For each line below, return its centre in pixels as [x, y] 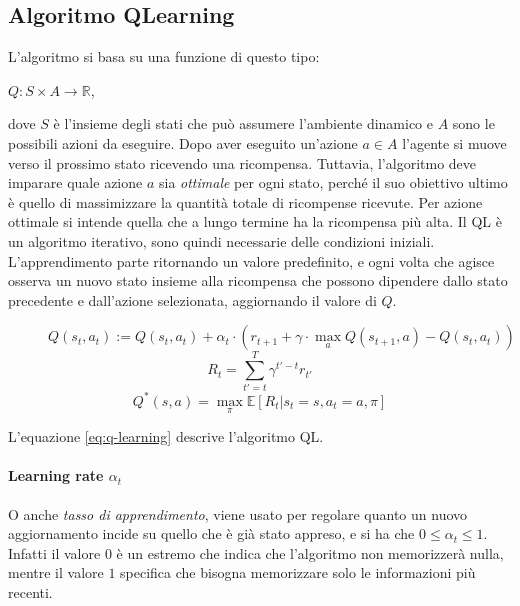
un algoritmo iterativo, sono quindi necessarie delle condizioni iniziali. [221, 240]
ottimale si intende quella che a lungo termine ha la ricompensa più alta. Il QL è [255, 221]
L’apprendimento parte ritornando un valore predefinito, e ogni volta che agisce [251, 260]
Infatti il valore [54, 552]
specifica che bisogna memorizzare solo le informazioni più [298, 572]
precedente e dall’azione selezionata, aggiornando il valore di [192, 299]
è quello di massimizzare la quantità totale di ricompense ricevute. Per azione [245, 201]
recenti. [30, 591]
